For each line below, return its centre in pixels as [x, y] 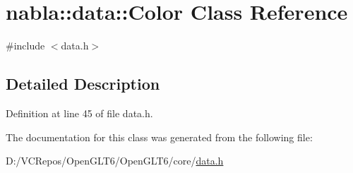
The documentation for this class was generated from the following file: [159, 137]
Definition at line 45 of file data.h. [79, 113]
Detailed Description [83, 84]
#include [25, 46]
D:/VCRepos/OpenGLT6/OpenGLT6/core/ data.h [115, 161]
